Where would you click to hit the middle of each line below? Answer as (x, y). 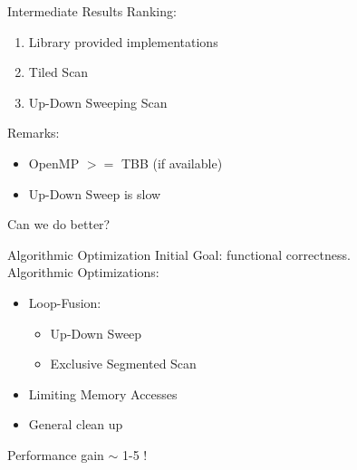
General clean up (76, 424)
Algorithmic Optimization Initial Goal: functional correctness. (179, 254)
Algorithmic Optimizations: (83, 272)
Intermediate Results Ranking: (92, 11)
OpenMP (54, 163)
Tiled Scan (58, 72)
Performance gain (56, 454)
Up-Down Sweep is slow (95, 193)
